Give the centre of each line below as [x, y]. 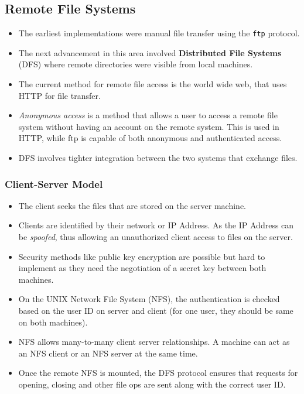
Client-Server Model [54, 184]
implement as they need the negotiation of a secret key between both [142, 268]
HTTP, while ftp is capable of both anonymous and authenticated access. [150, 138]
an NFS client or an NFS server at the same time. [108, 353]
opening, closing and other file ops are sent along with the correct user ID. [152, 384]
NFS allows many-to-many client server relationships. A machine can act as [154, 342]
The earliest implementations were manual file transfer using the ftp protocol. [159, 33]
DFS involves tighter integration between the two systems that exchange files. [158, 158]
